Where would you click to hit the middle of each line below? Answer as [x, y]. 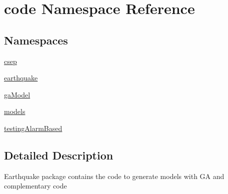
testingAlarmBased [33, 128]
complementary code [35, 186]
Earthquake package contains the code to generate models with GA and [114, 176]
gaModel [17, 94]
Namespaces [36, 40]
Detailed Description [59, 155]
